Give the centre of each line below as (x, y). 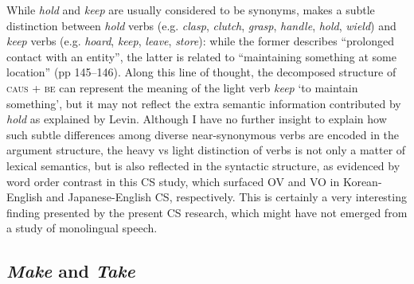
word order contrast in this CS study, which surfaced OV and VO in (173, 181)
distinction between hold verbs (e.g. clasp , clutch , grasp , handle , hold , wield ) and (201, 25)
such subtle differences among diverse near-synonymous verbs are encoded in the (203, 134)
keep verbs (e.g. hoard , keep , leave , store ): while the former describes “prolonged (200, 41)
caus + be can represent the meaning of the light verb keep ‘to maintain (182, 87)
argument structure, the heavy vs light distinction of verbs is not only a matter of (206, 150)
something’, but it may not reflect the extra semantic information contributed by (204, 103)
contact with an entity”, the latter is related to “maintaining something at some (201, 56)
